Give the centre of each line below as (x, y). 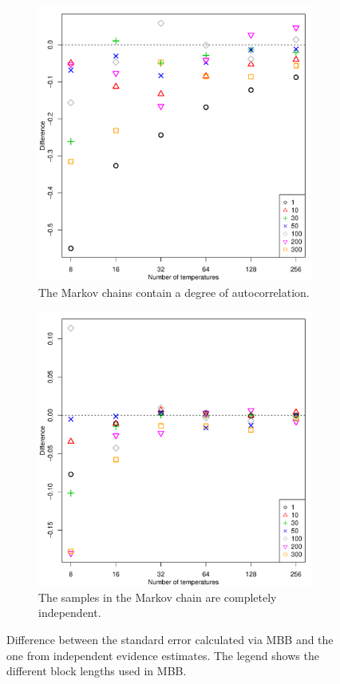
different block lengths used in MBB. (97, 671)
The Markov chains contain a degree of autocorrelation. (174, 292)
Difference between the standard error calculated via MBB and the (170, 639)
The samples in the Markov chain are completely (158, 597)
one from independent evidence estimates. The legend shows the (163, 655)
